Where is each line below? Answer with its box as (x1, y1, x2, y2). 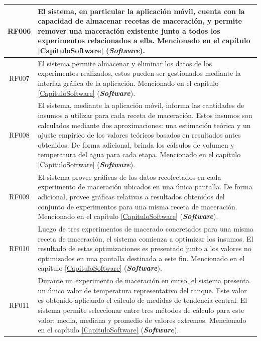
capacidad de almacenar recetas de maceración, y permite (38, 16, 242, 26)
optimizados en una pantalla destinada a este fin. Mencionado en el (38, 253, 245, 263)
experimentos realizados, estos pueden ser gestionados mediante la (38, 68, 241, 78)
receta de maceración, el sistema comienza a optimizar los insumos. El (38, 233, 253, 244)
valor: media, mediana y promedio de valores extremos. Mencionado (38, 314, 246, 325)
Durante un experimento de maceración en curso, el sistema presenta (38, 275, 249, 286)
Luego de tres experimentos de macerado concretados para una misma (38, 223, 253, 234)
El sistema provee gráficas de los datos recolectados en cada (38, 171, 221, 182)
